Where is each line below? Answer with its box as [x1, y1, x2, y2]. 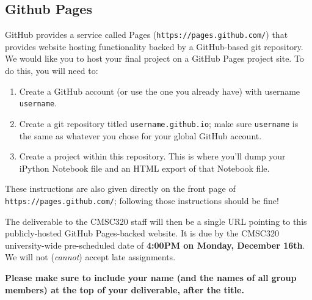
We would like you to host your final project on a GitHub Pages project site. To [5, 52, 304, 65]
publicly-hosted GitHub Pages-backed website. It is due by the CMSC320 [5, 227, 279, 240]
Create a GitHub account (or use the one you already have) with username [19, 84, 300, 97]
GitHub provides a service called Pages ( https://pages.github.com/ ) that [5, 28, 288, 41]
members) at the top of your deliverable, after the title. [5, 283, 244, 296]
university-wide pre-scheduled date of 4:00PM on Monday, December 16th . [5, 238, 305, 251]
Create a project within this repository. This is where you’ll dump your [19, 150, 286, 163]
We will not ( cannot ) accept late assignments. [5, 251, 176, 263]
